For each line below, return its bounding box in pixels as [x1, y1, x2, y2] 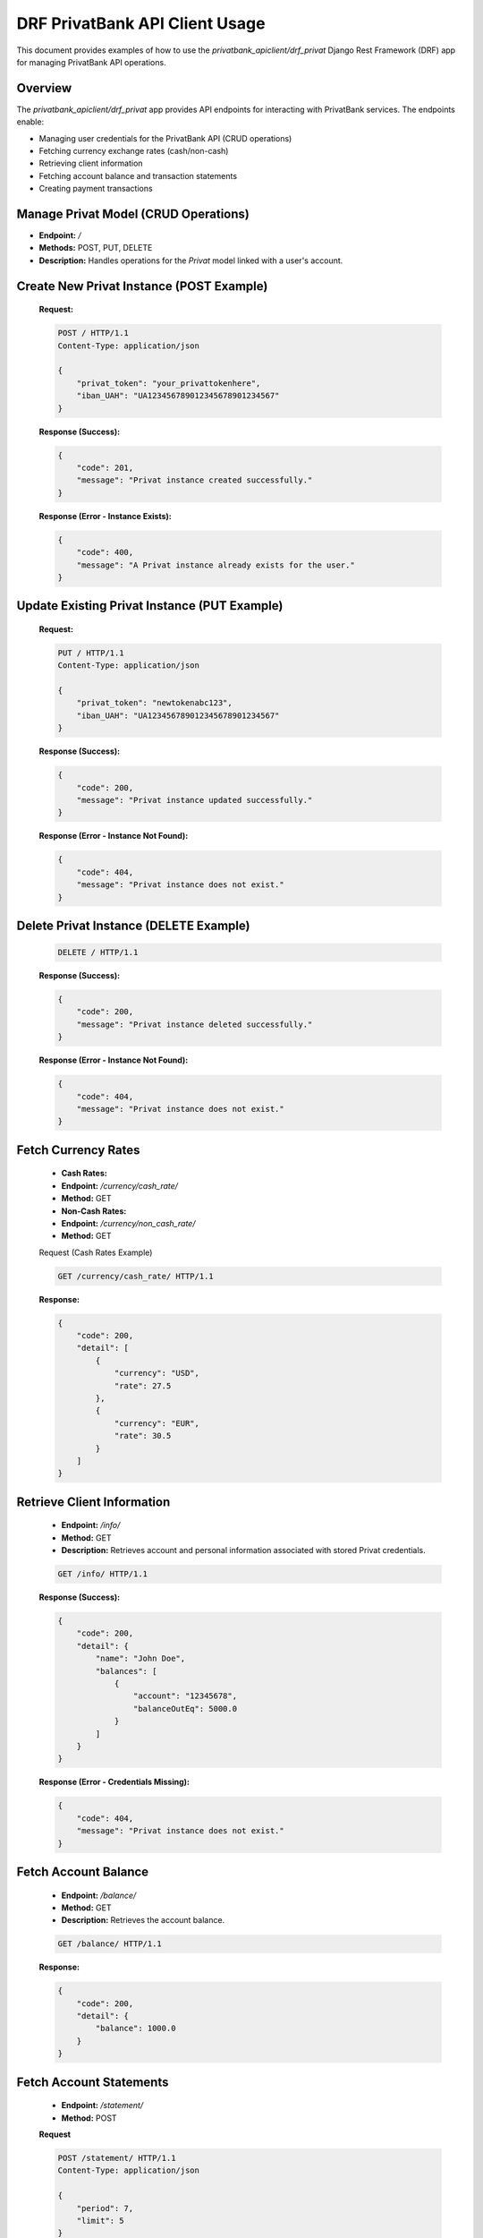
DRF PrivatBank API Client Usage [16, 13, 266, 33]
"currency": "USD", [114, 1368, 200, 1379]
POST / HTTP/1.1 [57, 328, 130, 338]
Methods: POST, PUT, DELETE [38, 243, 153, 253]
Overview [16, 81, 72, 96]
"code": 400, [76, 547, 134, 558]
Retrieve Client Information [16, 1494, 171, 1509]
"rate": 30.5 [114, 1431, 172, 1441]
